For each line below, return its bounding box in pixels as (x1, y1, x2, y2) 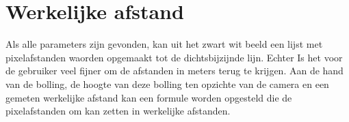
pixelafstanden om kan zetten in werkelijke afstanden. (5, 104, 231, 118)
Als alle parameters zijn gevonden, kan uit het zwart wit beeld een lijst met (5, 37, 323, 51)
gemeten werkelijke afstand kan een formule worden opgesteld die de (5, 90, 292, 104)
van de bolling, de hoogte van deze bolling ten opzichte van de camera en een (5, 76, 329, 91)
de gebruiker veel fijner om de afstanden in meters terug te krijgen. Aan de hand (5, 63, 344, 78)
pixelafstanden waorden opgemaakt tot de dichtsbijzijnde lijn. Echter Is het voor (5, 50, 343, 64)
